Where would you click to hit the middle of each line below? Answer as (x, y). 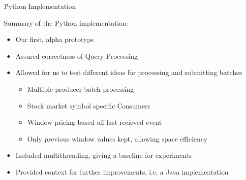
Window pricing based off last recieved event (94, 122)
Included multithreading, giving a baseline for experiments (104, 155)
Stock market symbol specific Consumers (89, 105)
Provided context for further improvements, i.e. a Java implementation (122, 171)
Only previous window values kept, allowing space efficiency (117, 138)
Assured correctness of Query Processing (77, 55)
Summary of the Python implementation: (66, 22)
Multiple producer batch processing (81, 89)
